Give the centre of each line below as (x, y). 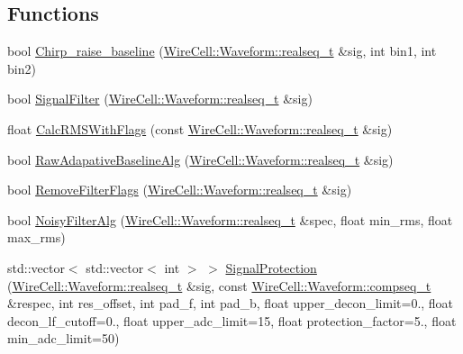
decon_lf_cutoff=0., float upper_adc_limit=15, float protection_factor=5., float (232, 320)
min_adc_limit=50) (64, 338)
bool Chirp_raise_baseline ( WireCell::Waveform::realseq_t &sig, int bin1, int (222, 51)
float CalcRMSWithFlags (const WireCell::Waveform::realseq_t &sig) (200, 128)
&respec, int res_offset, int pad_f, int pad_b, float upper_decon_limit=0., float (231, 303)
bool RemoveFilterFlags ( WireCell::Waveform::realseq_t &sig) (180, 190)
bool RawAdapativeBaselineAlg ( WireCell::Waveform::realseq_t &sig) (200, 159)
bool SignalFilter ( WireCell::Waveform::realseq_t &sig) (160, 99)
